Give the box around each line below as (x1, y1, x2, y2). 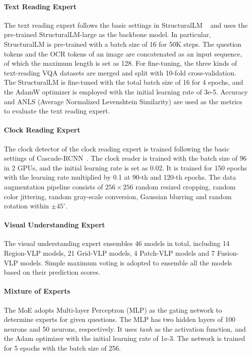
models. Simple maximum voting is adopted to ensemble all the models (20, 257, 232, 267)
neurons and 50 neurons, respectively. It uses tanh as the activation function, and (4, 323, 246, 334)
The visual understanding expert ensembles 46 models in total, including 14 (4, 238, 230, 248)
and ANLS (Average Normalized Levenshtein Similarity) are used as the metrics (4, 96, 242, 106)
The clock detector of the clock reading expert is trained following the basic (4, 143, 230, 153)
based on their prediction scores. (4, 267, 100, 277)
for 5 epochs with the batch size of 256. (4, 343, 121, 353)
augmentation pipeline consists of (4, 181, 103, 191)
